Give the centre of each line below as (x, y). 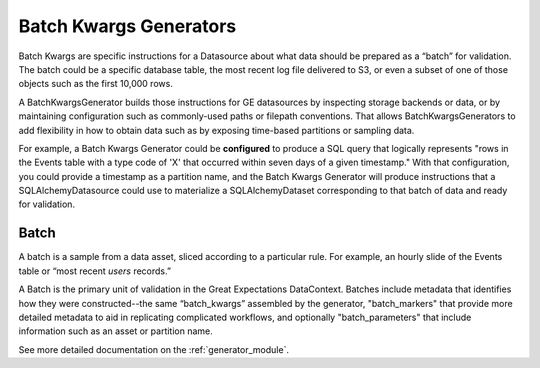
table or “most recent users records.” (95, 271)
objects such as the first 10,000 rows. (96, 84)
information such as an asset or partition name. (116, 331)
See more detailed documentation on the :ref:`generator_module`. (154, 349)
